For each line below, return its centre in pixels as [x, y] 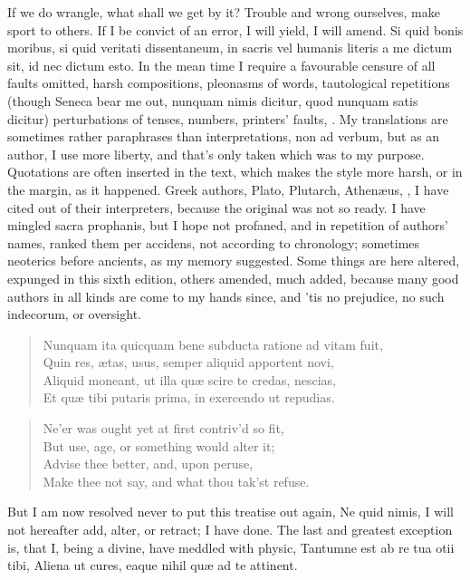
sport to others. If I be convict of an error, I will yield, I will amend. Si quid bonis [235, 29]
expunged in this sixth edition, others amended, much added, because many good [233, 278]
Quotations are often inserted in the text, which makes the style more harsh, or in [235, 172]
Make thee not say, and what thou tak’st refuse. [176, 481]
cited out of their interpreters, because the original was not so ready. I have [216, 207]
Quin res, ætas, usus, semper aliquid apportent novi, [188, 362]
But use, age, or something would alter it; [159, 445]
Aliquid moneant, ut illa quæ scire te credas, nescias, [189, 379]
